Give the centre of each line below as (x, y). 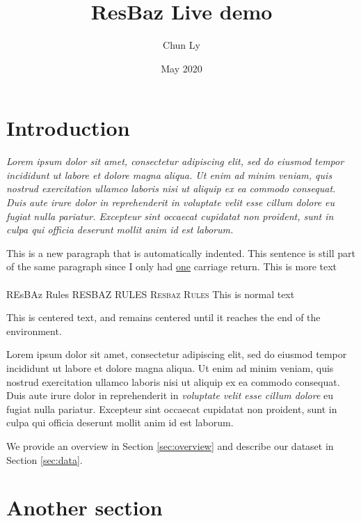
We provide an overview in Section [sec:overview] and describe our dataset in (170, 445)
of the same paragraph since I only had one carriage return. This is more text (172, 266)
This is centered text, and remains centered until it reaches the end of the (163, 317)
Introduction (68, 128)
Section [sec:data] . (45, 459)
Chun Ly (182, 45)
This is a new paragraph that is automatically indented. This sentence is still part (181, 252)
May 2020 (182, 68)
